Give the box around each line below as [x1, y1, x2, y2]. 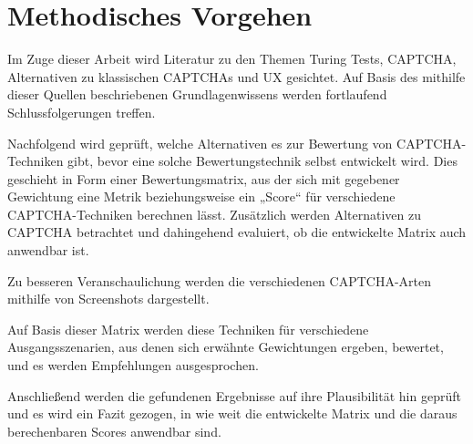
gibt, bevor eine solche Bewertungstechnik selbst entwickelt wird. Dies [67, 151, 458, 170]
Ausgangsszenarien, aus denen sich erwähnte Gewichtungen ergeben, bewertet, [7, 337, 444, 356]
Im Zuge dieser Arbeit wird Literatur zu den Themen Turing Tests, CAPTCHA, [7, 49, 457, 68]
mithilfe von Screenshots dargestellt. [7, 289, 210, 308]
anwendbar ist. [7, 241, 89, 260]
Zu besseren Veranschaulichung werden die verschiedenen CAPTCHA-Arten [7, 271, 432, 290]
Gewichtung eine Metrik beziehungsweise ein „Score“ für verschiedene [7, 187, 396, 206]
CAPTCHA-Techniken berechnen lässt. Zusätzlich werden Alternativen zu [7, 204, 421, 223]
